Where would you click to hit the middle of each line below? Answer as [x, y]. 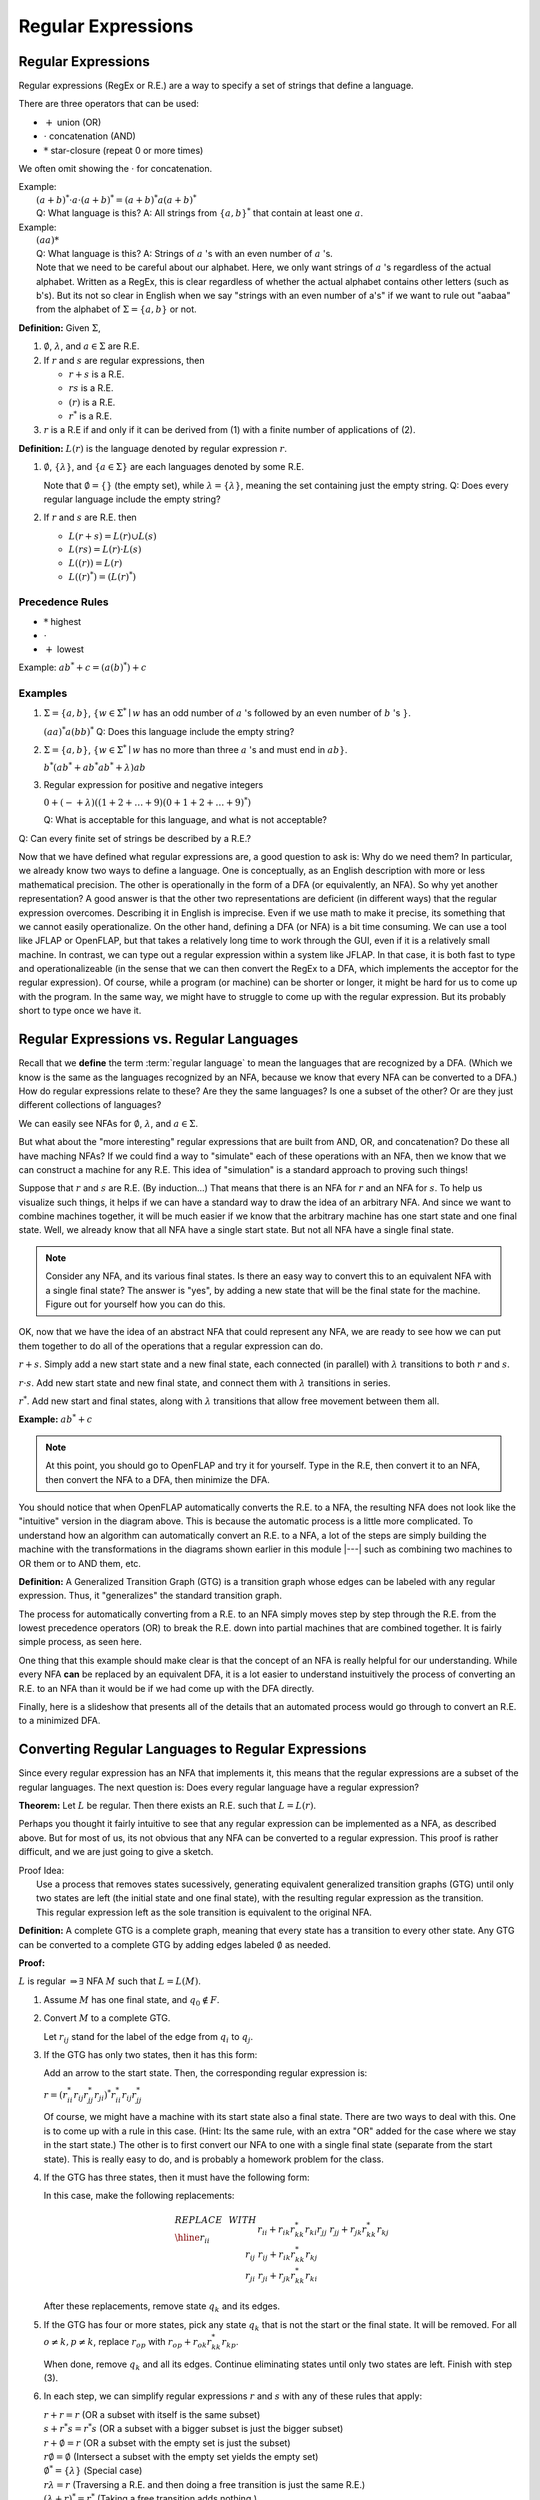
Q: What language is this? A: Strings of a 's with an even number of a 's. [185, 253]
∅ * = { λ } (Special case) [93, 2470]
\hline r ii [192, 2239]
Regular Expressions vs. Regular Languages [158, 1039]
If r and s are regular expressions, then [124, 360]
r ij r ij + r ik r [270, 2255]
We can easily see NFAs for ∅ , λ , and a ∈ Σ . [108, 1123]
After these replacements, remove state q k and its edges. [161, 2307]
